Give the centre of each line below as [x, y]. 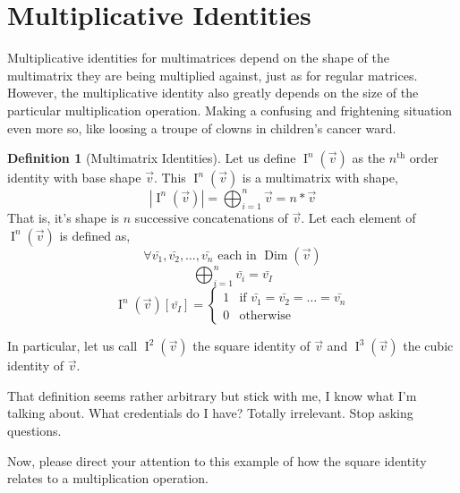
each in [237, 255]
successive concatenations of [211, 218]
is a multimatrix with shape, [320, 178]
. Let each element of [358, 218]
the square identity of [251, 346]
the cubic [428, 346]
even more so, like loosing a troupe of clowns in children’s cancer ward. [202, 127]
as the [369, 158]
